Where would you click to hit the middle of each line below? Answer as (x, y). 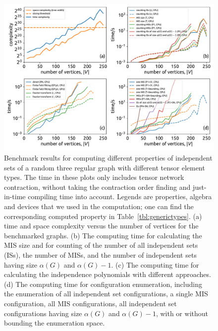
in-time (15, 196)
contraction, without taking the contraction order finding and (97, 187)
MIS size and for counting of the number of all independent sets (101, 245)
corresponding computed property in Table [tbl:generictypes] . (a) (103, 216)
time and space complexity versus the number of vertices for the (101, 226)
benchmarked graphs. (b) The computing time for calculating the (103, 235)
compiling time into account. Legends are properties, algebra (120, 196)
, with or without (182, 313)
